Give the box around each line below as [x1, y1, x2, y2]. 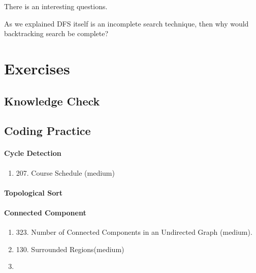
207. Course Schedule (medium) [16, 167, 115, 178]
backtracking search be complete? [4, 28, 109, 39]
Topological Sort [4, 187, 63, 198]
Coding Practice [4, 123, 91, 139]
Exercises [4, 58, 70, 78]
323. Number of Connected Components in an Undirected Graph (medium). [16, 227, 252, 237]
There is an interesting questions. [4, 1, 108, 11]
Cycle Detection [4, 148, 61, 158]
